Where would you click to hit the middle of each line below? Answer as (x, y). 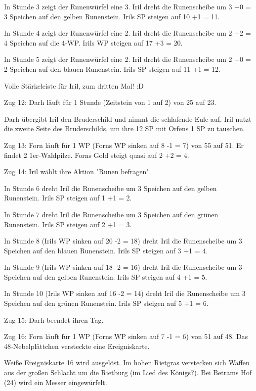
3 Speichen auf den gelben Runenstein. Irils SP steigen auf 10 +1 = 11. (112, 16)
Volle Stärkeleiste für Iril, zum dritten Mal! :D (74, 85)
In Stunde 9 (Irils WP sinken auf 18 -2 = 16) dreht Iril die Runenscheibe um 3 (123, 267)
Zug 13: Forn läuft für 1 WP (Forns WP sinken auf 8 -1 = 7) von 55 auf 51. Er (124, 145)
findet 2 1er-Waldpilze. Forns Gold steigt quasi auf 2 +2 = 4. (97, 155)
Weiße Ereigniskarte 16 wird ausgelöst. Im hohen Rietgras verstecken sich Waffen (127, 363)
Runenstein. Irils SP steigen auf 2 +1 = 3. (68, 224)
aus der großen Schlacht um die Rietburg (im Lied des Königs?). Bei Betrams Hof (128, 372)
